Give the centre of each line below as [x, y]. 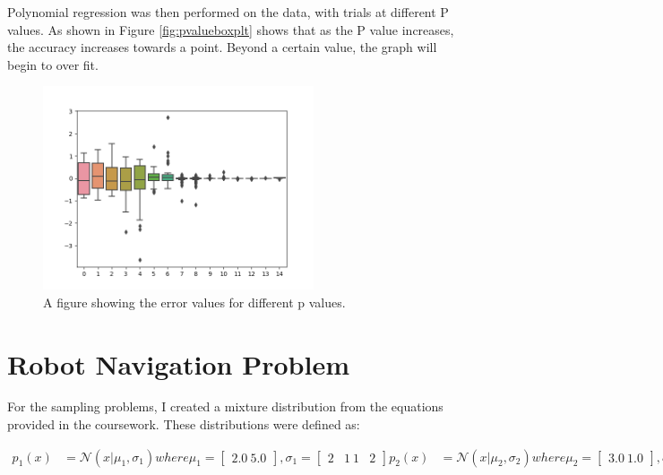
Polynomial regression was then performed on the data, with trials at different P [228, 12]
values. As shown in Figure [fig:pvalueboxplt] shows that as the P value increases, [231, 29]
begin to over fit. [53, 64]
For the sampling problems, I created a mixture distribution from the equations [225, 406]
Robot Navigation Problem [178, 363]
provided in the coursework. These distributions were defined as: [184, 424]
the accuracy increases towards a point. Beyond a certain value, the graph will [222, 47]
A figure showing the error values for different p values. [194, 302]
